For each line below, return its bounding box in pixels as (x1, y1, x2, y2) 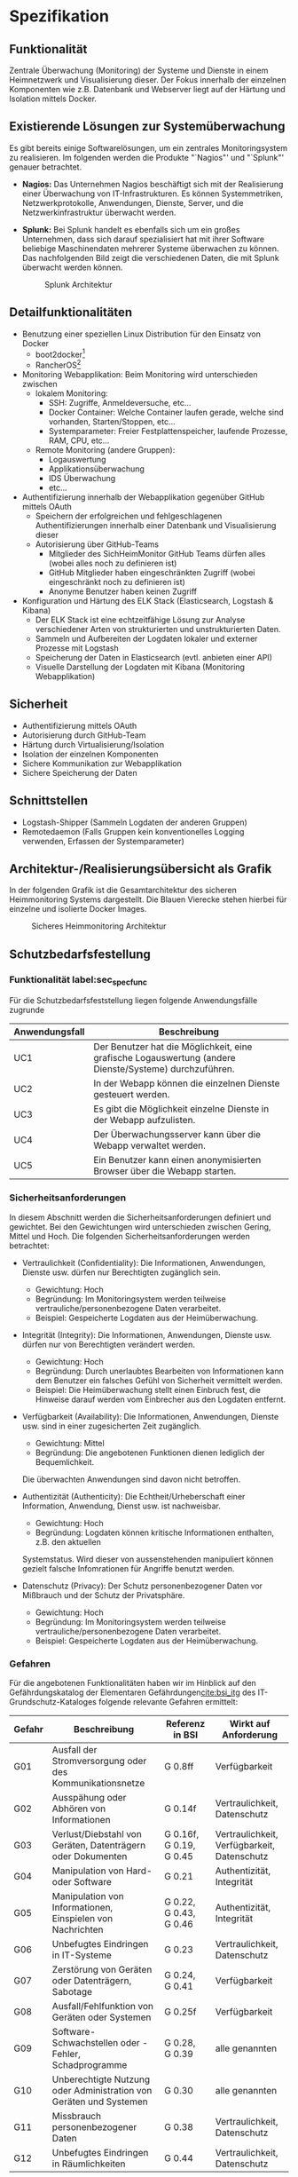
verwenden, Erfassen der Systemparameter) (21, 835, 184, 846)
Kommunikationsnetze (51, 1777, 145, 1789)
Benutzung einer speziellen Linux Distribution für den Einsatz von (21, 329, 262, 339)
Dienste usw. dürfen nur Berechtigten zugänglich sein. (21, 1267, 221, 1278)
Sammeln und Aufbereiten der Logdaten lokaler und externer (35, 633, 258, 644)
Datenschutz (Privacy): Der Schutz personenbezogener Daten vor (21, 1580, 263, 1591)
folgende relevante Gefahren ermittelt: (98, 1696, 239, 1706)
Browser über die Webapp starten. (92, 1165, 237, 1177)
